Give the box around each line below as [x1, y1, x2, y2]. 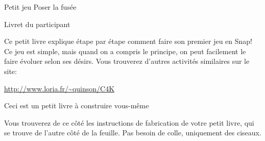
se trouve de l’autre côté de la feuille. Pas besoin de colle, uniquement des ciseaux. [4, 127, 261, 138]
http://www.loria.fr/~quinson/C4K [4, 83, 115, 93]
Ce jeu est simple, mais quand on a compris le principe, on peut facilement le [4, 45, 246, 56]
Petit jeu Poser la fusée [4, 2, 77, 12]
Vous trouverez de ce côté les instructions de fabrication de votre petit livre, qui [4, 117, 254, 128]
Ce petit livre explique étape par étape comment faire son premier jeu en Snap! [4, 36, 252, 46]
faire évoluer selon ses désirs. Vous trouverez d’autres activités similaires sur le [4, 56, 250, 66]
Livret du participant [4, 18, 70, 29]
